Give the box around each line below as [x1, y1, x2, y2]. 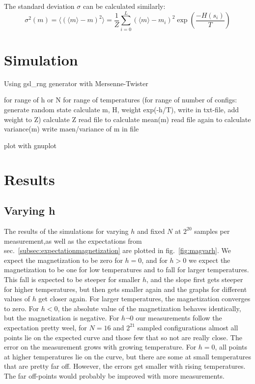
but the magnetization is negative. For [4, 313, 119, 323]
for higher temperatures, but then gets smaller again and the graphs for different [4, 284, 247, 294]
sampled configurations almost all [137, 322, 238, 332]
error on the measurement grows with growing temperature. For [4, 342, 197, 352]
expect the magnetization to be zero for [4, 255, 123, 265]
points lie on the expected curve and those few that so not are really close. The [4, 332, 242, 342]
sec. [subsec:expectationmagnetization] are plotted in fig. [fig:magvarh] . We [4, 245, 231, 256]
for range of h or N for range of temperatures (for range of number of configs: [4, 95, 237, 105]
